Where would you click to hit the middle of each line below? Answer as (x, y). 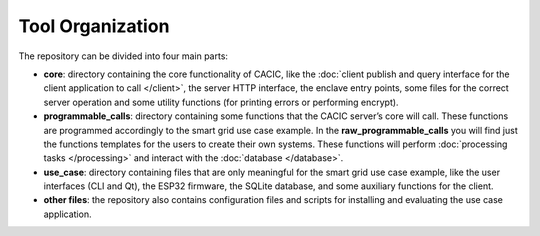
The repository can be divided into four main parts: (123, 56)
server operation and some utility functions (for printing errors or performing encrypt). (221, 102)
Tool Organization (94, 26)
